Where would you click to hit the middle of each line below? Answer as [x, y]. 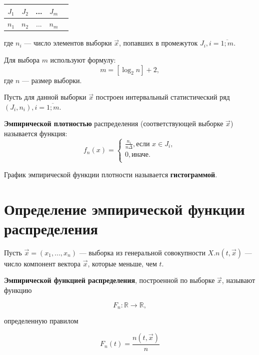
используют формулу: [83, 60]
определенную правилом [41, 321]
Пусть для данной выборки [45, 97]
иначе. [141, 154]
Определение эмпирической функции [124, 209]
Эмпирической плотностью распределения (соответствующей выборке [114, 123]
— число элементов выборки [68, 43]
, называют [238, 280]
